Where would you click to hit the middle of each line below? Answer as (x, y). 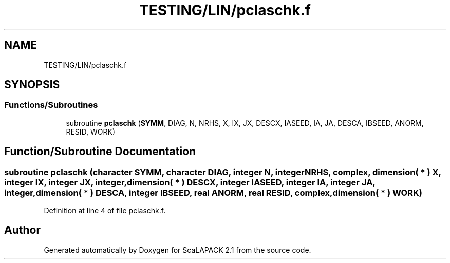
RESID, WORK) (91, 131)
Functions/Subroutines (51, 105)
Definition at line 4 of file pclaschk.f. (105, 211)
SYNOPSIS (32, 85)
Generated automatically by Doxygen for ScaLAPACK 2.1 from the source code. (177, 250)
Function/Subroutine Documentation (100, 152)
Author (22, 230)
